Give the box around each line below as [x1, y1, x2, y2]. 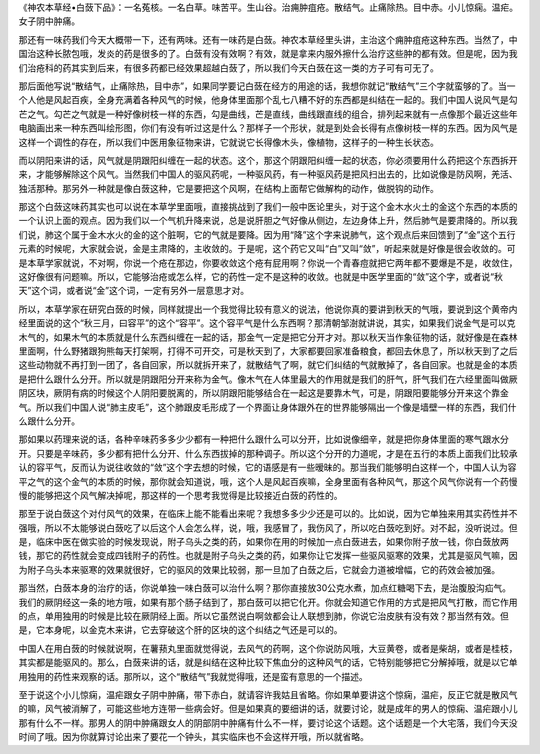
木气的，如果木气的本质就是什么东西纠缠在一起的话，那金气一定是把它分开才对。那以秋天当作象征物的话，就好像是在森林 [18, 331, 518, 343]
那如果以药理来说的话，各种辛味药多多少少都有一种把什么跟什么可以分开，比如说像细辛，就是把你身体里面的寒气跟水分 [18, 433, 509, 445]
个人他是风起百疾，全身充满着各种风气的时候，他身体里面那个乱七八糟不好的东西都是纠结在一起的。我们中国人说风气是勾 [18, 94, 518, 106]
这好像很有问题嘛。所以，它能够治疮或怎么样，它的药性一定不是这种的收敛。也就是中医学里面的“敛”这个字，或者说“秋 [18, 271, 504, 283]
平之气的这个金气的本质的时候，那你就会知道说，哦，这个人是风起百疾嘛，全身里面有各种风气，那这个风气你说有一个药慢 [18, 475, 518, 487]
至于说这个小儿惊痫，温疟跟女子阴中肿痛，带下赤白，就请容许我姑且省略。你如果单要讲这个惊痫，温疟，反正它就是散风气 [18, 688, 518, 700]
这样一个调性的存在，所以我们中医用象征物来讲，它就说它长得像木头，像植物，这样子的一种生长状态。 [18, 136, 439, 148]
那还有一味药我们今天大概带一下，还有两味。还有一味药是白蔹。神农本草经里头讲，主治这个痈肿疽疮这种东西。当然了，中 [18, 33, 518, 45]
